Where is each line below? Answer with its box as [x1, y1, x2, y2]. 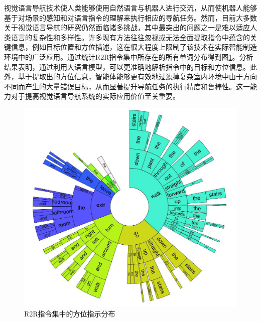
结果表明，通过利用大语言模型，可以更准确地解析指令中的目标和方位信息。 [4, 61, 250, 72]
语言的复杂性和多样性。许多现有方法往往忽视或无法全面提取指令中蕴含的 [11, 32, 250, 42]
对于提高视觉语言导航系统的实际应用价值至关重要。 [11, 91, 180, 101]
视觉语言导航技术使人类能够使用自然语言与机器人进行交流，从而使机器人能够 [4, 3, 257, 13]
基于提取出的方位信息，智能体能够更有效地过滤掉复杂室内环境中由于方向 [18, 71, 257, 82]
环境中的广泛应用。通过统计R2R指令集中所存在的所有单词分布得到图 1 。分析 [4, 51, 253, 62]
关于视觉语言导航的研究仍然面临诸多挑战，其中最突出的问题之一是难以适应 [4, 22, 250, 33]
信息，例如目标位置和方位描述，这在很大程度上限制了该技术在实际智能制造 [11, 42, 257, 52]
